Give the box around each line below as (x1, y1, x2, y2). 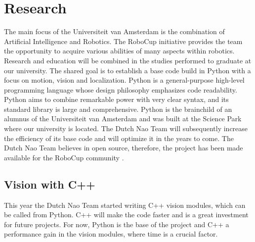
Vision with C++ (4, 176, 95, 192)
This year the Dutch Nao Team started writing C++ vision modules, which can (4, 199, 246, 210)
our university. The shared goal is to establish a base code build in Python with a (4, 65, 251, 75)
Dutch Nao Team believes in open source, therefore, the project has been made (4, 143, 243, 153)
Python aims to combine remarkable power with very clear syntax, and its (4, 94, 229, 104)
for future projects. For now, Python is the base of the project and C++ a (4, 219, 229, 229)
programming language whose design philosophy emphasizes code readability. (4, 84, 237, 95)
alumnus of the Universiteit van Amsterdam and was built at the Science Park (4, 113, 242, 124)
